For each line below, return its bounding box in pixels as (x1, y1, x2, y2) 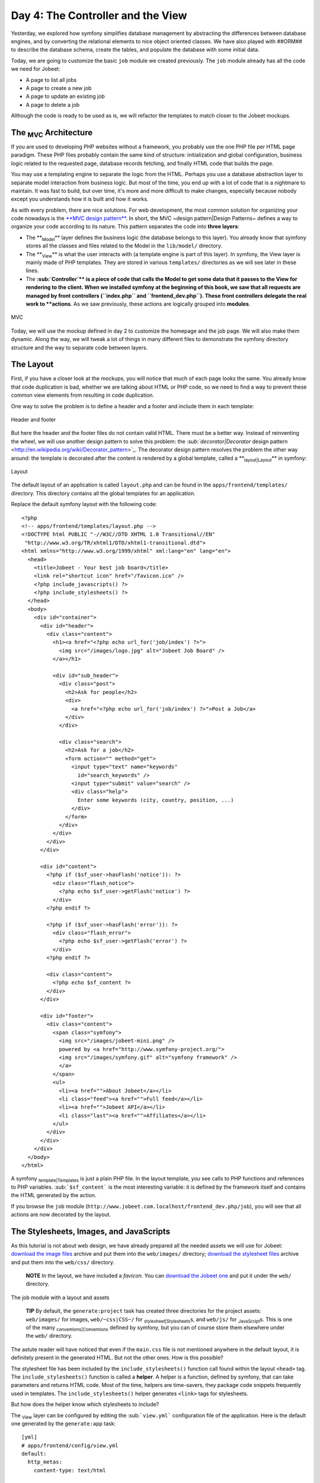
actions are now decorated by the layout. (11, 1211, 111, 1218)
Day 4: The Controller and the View (11, 9, 187, 22)
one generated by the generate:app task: (11, 1420, 116, 1427)
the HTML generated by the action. (11, 1192, 97, 1199)
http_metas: (27, 1459, 62, 1465)
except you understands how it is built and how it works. (11, 196, 149, 203)
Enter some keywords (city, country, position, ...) (77, 797, 234, 803)
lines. (25, 267, 39, 274)
